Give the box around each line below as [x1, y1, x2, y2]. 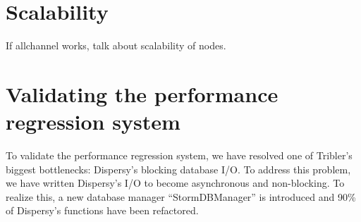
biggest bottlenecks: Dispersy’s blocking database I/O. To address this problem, [6, 161, 351, 176]
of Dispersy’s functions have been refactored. [6, 203, 199, 218]
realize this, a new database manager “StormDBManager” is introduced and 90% [6, 189, 356, 204]
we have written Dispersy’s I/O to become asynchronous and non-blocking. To [6, 175, 345, 190]
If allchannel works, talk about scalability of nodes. [6, 38, 226, 53]
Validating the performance [6, 79, 279, 108]
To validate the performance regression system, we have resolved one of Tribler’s [6, 148, 353, 163]
